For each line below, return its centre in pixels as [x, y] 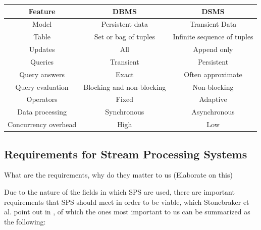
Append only [213, 49]
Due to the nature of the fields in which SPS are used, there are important [119, 191]
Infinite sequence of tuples [213, 37]
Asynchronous [213, 112]
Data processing [42, 112]
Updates [42, 49]
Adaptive [213, 99]
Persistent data [124, 24]
